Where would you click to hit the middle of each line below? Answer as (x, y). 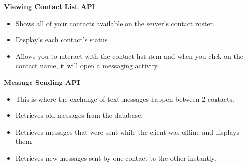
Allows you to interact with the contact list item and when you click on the (129, 56)
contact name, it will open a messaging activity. (87, 66)
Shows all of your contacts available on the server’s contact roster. (115, 23)
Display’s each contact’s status (62, 40)
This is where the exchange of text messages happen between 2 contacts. (125, 98)
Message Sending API (42, 82)
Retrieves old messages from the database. (79, 115)
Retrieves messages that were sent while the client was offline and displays (127, 131)
